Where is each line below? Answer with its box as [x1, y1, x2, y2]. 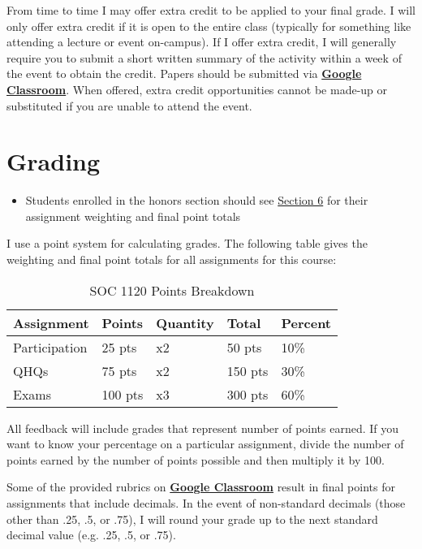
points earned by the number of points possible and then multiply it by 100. [6, 451, 385, 468]
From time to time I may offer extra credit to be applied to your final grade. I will [6, 2, 416, 18]
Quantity [156, 313, 214, 332]
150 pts [226, 361, 269, 380]
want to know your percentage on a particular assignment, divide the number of [6, 435, 404, 452]
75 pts [101, 361, 137, 380]
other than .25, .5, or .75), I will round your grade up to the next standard [6, 510, 378, 527]
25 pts [101, 337, 137, 357]
